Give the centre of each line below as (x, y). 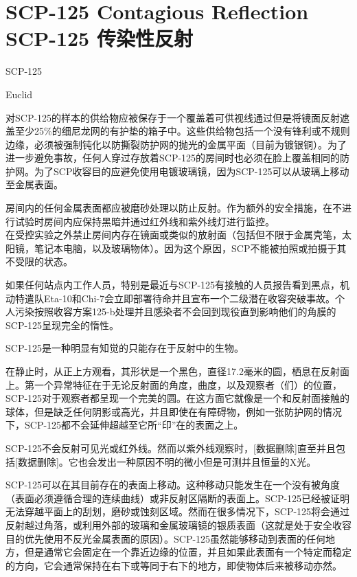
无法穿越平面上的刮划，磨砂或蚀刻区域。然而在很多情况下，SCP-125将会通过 (178, 511)
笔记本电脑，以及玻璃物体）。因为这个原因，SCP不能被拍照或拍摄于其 (190, 248)
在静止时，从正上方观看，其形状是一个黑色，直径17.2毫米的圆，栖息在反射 (173, 371)
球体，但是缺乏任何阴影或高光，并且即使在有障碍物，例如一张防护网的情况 (174, 411)
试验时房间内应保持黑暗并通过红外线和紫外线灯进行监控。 (145, 221)
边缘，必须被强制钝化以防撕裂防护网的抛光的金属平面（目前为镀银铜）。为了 (176, 144)
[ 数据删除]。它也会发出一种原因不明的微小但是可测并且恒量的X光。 (166, 461)
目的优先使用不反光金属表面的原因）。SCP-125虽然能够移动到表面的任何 (166, 538)
